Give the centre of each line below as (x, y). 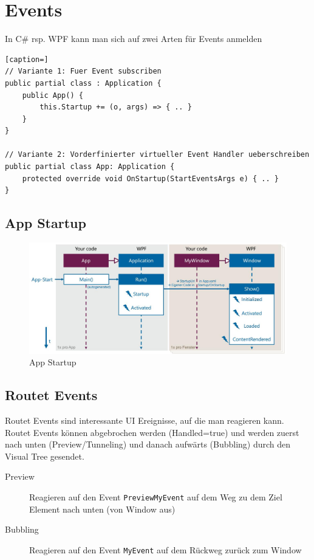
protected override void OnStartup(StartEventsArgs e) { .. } (151, 178)
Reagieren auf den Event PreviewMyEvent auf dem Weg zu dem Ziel (156, 497)
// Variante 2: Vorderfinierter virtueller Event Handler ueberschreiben (157, 155)
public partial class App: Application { (90, 167)
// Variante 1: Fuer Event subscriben (83, 71)
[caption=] (27, 59)
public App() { (53, 95)
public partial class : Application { (83, 83)
